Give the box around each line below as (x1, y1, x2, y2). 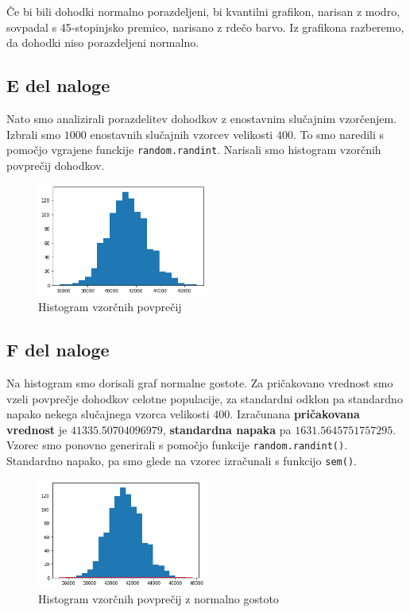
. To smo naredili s (292, 125, 385, 142)
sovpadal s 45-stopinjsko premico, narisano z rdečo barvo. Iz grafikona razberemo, (6, 18, 404, 35)
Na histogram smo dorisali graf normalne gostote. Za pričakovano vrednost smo (6, 375, 393, 391)
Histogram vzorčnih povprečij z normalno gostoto (38, 591, 279, 607)
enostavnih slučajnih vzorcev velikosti (90, 125, 273, 142)
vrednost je (6, 421, 68, 437)
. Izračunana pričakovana (230, 406, 360, 422)
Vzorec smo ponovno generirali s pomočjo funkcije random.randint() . (6, 437, 348, 453)
